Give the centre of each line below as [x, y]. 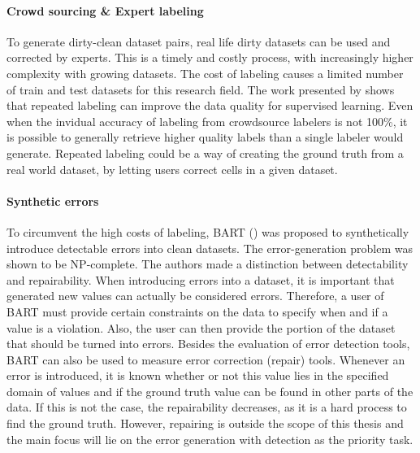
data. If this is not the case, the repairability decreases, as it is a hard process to [207, 407]
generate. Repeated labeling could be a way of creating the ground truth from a [205, 152]
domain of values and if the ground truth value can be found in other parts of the [210, 391]
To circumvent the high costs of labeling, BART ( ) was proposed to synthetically [208, 231]
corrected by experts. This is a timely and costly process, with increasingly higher [210, 57]
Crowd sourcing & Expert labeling [105, 10]
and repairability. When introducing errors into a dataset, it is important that [201, 279]
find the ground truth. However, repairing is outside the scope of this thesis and [205, 423]
